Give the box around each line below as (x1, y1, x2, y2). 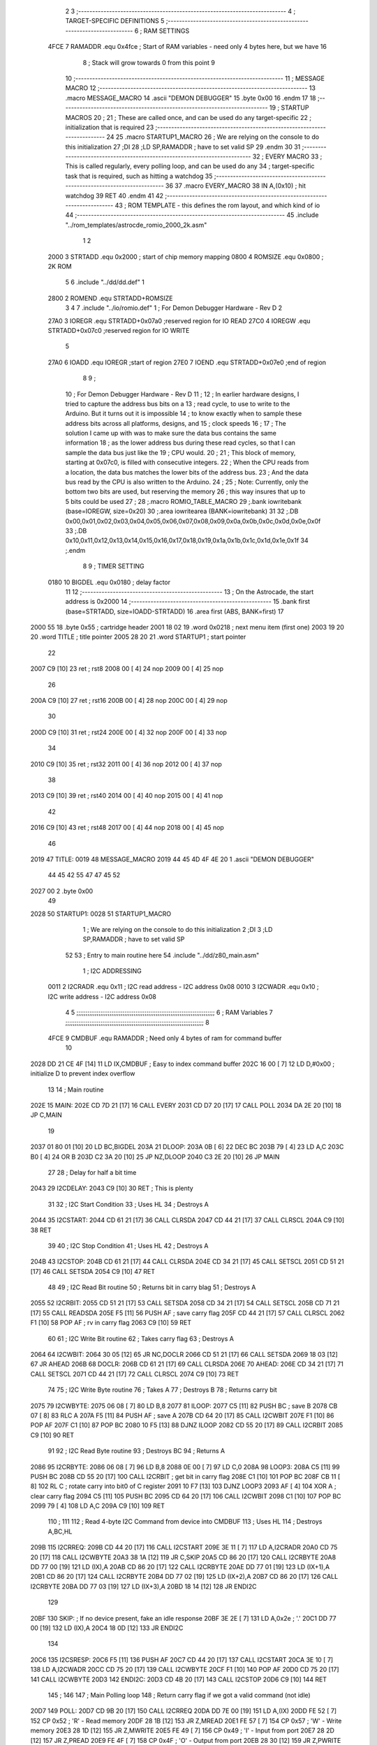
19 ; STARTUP (269, 103, 309, 112)
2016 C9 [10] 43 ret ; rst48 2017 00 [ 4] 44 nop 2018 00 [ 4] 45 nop (30, 824, 225, 832)
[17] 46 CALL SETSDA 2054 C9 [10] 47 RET (30, 1267, 155, 1275)
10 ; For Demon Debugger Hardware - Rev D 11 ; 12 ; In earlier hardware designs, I (65, 389, 300, 398)
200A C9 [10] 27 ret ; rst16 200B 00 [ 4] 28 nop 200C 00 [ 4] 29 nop (30, 697, 228, 705)
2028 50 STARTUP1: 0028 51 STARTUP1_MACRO (30, 909, 171, 918)
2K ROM (47, 262, 73, 270)
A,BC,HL (47, 1527, 73, 1536)
